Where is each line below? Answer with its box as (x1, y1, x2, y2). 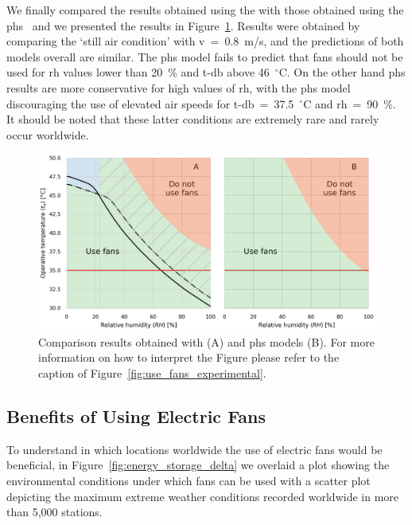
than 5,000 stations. (6, 503, 103, 520)
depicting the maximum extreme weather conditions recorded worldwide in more (6, 488, 399, 504)
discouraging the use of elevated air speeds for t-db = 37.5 (6, 95, 294, 112)
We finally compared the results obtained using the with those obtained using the (6, 2, 404, 18)
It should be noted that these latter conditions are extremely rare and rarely (6, 111, 379, 127)
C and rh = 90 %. (303, 95, 396, 112)
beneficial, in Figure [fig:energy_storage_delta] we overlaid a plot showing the (6, 456, 390, 473)
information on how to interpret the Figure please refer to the (38, 349, 340, 366)
